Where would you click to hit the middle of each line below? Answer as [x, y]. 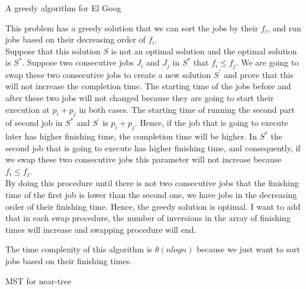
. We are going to [267, 62]
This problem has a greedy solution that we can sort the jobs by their [132, 27]
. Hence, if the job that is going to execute [211, 123]
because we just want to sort [248, 249]
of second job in [34, 123]
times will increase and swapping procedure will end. [101, 229]
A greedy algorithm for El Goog [63, 8]
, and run [284, 27]
